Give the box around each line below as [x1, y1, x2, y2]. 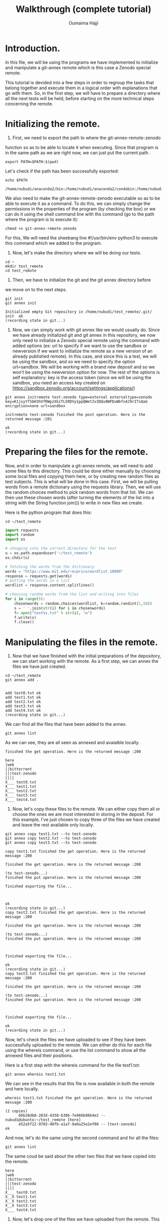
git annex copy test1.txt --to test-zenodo [5, 831, 97, 836]
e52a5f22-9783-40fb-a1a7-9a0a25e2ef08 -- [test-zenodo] [18, 1122, 137, 1127]
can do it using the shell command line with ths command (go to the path [5, 211, 155, 217]
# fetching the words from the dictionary [5, 564, 94, 569]
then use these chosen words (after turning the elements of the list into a [5, 494, 155, 500]
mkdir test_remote [5, 263, 43, 269]
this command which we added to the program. [5, 240, 102, 246]
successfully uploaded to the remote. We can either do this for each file [5, 1042, 152, 1048]
